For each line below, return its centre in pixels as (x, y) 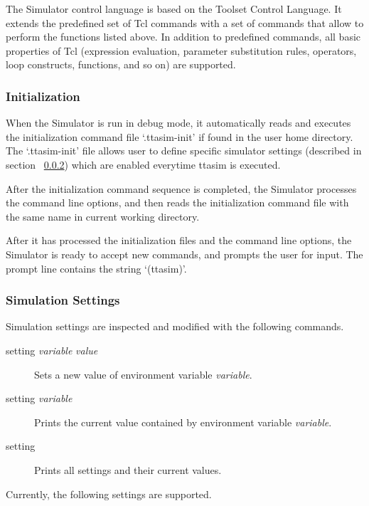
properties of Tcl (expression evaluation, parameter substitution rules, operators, (181, 50)
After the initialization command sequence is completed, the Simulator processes (181, 188)
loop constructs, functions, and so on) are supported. (121, 64)
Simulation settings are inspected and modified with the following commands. (175, 326)
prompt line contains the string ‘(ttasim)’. (96, 268)
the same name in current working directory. (103, 216)
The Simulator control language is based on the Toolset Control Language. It (174, 9)
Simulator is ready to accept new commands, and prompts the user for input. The (184, 254)
